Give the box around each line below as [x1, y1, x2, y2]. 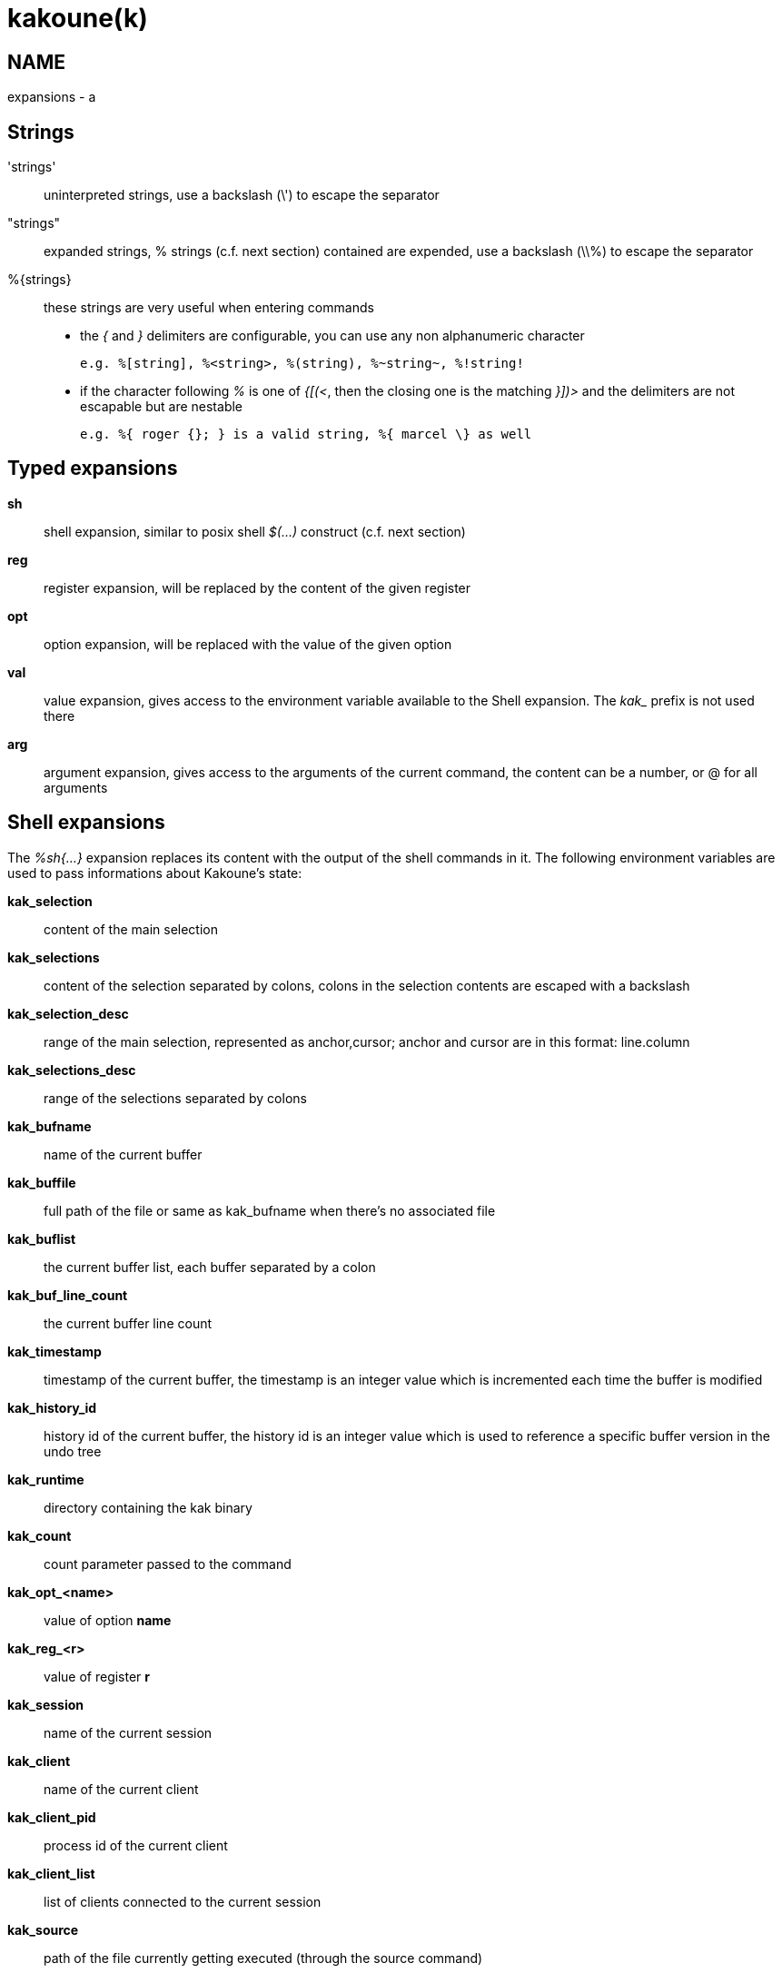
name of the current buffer [44, 1146, 203, 1162]
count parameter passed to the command [44, 1555, 292, 1572]
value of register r [44, 1668, 151, 1684]
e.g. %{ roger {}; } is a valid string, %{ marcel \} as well [80, 427, 532, 442]
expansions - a [7, 89, 96, 105]
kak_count [7, 1527, 72, 1544]
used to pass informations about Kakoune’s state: [7, 864, 302, 881]
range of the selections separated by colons [44, 1090, 307, 1106]
